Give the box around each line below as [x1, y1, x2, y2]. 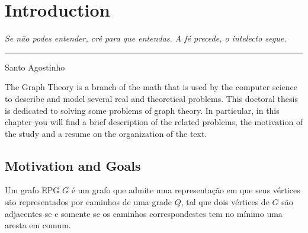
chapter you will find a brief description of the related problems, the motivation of [5, 116, 303, 128]
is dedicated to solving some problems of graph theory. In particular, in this [5, 104, 280, 116]
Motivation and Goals [5, 156, 141, 174]
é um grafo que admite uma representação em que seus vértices [71, 184, 300, 196]
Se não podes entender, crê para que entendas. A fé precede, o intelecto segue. [5, 32, 287, 44]
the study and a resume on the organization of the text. [5, 127, 207, 139]
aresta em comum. [5, 219, 71, 231]
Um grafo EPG [5, 184, 60, 196]
